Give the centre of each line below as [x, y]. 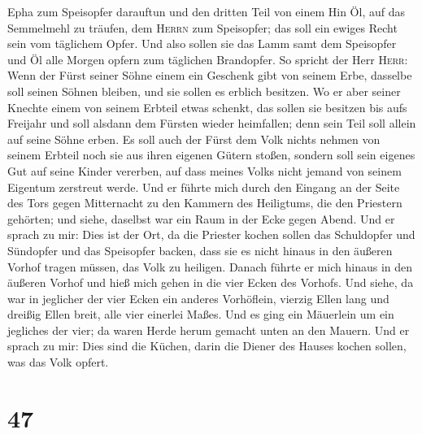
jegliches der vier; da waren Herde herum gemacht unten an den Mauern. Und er [209, 330]
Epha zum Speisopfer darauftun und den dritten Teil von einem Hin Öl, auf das [206, 11]
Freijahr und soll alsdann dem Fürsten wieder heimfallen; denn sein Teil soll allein [212, 123]
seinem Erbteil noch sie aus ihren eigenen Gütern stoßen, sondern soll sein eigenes [211, 155]
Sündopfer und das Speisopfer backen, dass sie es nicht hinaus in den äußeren [200, 250]
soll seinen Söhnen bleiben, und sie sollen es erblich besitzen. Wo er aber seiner [204, 91]
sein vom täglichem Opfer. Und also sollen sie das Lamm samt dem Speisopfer [202, 43]
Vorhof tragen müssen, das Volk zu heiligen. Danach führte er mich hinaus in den [210, 266]
